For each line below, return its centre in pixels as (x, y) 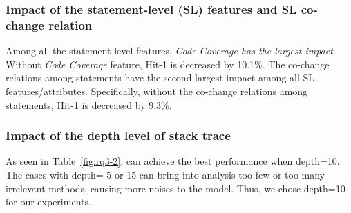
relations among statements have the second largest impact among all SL (160, 78)
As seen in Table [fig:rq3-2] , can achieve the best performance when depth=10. (173, 161)
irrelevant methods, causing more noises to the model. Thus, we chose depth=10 (175, 188)
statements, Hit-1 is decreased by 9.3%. (89, 104)
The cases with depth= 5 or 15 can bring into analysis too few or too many (165, 174)
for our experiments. (48, 202)
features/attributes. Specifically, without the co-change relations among (157, 91)
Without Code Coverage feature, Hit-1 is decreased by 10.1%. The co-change (168, 64)
